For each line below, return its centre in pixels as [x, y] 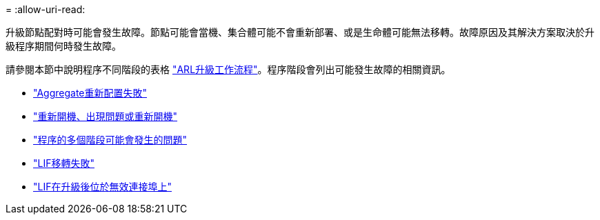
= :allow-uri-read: [46, 9]
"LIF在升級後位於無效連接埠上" [102, 187]
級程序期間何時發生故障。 [63, 46]
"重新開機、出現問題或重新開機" [106, 116]
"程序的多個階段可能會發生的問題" [110, 140]
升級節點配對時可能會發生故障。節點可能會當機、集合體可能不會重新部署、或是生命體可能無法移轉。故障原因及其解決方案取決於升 [300, 32]
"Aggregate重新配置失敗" [90, 93]
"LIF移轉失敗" [64, 163]
